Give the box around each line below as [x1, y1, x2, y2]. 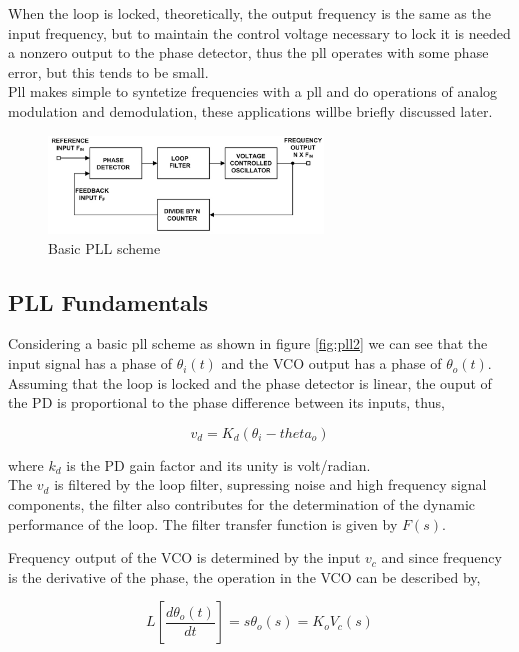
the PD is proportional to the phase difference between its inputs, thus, [8, 392, 445, 413]
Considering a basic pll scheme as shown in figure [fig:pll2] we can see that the [8, 333, 488, 354]
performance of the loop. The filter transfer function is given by [8, 513, 398, 534]
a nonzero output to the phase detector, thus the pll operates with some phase [8, 42, 489, 63]
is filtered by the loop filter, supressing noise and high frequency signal [54, 474, 487, 495]
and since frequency [381, 547, 502, 568]
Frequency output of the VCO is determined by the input [8, 547, 361, 568]
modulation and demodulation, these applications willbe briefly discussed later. [8, 100, 493, 121]
